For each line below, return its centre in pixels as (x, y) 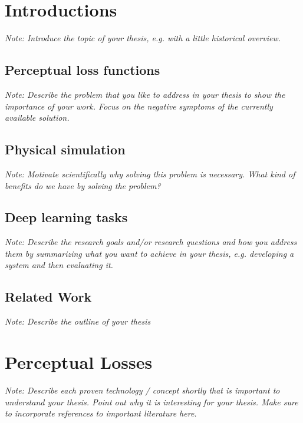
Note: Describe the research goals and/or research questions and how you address (151, 242)
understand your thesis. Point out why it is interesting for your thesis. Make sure (151, 401)
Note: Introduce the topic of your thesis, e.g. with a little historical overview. (143, 38)
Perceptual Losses (79, 362)
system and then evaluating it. (59, 265)
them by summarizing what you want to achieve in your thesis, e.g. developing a (149, 253)
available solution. (37, 118)
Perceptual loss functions (83, 70)
